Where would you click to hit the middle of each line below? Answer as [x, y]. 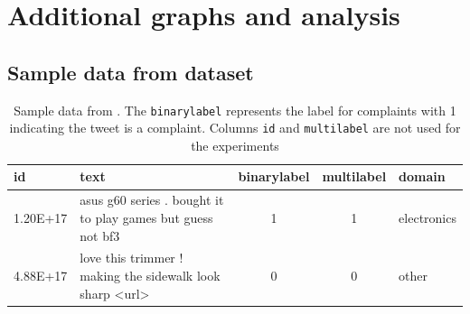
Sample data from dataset [131, 72]
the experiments [235, 145]
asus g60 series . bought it [152, 200]
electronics [428, 217]
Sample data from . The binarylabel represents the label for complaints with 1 [235, 110]
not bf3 [100, 235]
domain [422, 176]
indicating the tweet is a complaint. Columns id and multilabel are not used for [235, 128]
